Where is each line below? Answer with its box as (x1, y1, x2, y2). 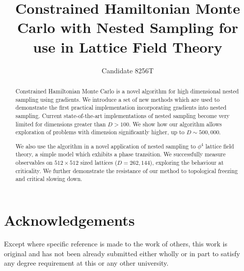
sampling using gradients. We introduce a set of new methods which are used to (15, 95, 220, 103)
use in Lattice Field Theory (33, 36, 222, 57)
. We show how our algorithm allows (129, 120, 222, 128)
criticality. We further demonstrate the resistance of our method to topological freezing (15, 166, 238, 175)
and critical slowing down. (15, 175, 82, 183)
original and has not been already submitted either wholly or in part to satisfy (4, 248, 240, 258)
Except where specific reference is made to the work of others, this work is (4, 238, 227, 248)
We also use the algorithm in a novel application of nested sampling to (15, 142, 196, 150)
